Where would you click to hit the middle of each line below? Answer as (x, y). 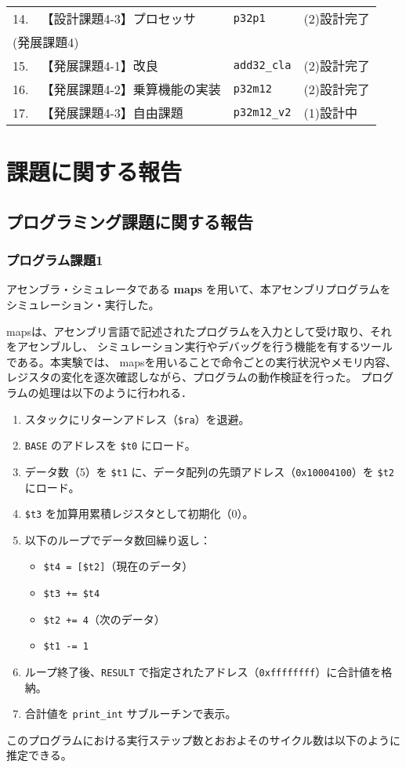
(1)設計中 (330, 113)
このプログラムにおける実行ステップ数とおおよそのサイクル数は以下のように (203, 739)
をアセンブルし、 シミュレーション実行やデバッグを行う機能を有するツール (200, 346)
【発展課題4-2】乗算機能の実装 (131, 89)
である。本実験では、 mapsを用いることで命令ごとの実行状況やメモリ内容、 (201, 361)
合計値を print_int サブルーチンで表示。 (130, 713)
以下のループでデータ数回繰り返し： (118, 539)
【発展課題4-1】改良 (100, 66)
